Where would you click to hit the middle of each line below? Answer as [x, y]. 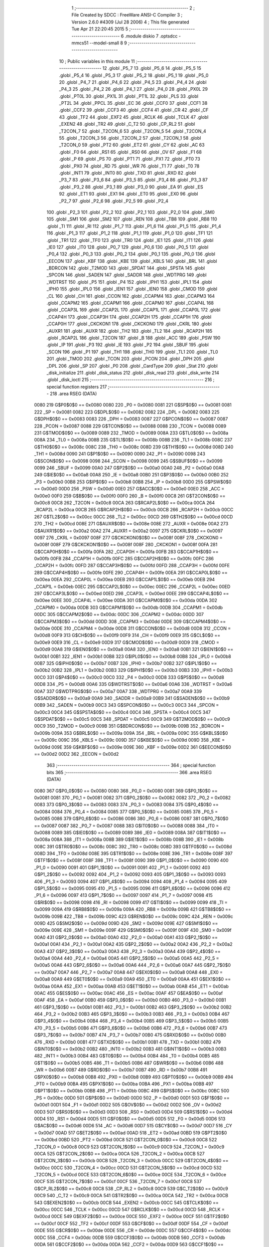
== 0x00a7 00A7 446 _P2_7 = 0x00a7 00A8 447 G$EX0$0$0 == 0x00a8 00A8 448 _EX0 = [129, 972]
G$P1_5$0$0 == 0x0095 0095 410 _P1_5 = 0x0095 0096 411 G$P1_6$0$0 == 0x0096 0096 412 [132, 888]
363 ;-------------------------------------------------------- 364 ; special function [131, 765]
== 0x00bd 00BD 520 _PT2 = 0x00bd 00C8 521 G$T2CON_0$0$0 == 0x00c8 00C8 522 [126, 1140]
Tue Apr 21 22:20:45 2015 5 [100, 29]
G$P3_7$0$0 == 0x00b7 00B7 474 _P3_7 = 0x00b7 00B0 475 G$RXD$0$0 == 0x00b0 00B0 [130, 1035]
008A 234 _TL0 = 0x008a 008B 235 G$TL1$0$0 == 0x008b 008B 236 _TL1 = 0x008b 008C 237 [133, 440]
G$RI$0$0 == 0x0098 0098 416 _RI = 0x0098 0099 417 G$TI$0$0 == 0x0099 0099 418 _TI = [131, 902]
